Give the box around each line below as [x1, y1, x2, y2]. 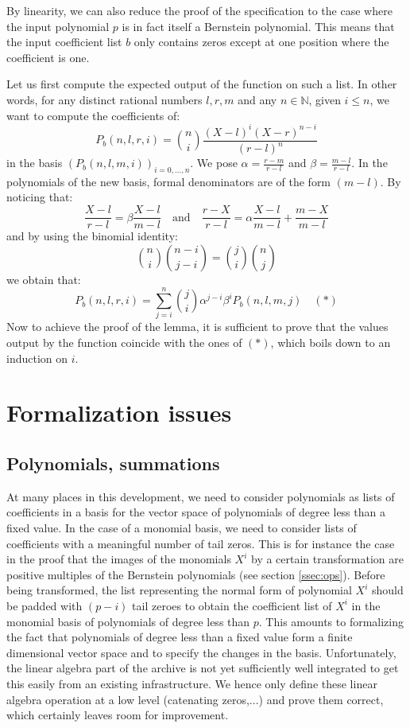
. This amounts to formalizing [258, 613, 404, 629]
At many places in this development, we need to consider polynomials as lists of [6, 488, 395, 504]
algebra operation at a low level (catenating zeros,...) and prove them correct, [6, 691, 384, 707]
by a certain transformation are [251, 551, 404, 567]
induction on [6, 349, 68, 366]
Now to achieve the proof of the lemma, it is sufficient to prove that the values [6, 318, 389, 335]
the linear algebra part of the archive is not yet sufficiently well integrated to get [6, 660, 399, 676]
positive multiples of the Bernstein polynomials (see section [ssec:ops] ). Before [6, 566, 385, 582]
